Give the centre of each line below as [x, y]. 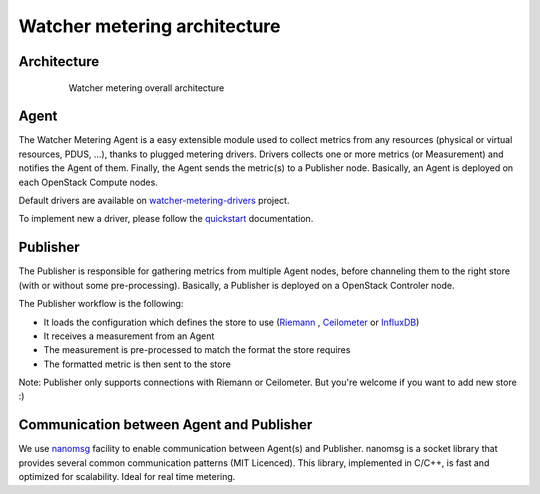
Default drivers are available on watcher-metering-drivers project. [154, 201]
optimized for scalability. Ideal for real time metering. [127, 477]
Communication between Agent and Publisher [165, 425]
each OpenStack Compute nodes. [88, 182]
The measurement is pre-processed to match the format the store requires [197, 350]
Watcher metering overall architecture [146, 87]
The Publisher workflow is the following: [101, 304]
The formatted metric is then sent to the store [137, 364]
